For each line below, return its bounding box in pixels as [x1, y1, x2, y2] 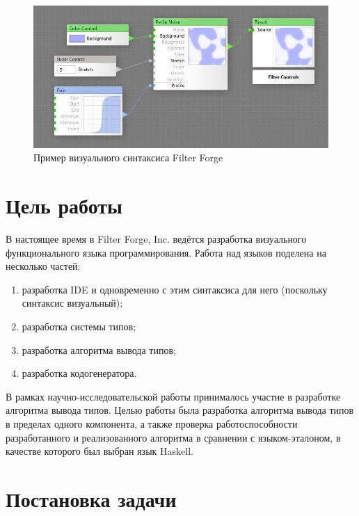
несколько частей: [6, 259, 81, 273]
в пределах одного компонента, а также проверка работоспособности [6, 417, 298, 431]
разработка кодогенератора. [22, 366, 137, 380]
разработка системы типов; [22, 319, 136, 334]
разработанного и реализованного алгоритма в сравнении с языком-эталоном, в [6, 430, 341, 444]
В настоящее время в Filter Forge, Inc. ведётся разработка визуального [6, 232, 307, 246]
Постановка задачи [6, 484, 177, 513]
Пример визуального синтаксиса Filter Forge [33, 150, 223, 165]
